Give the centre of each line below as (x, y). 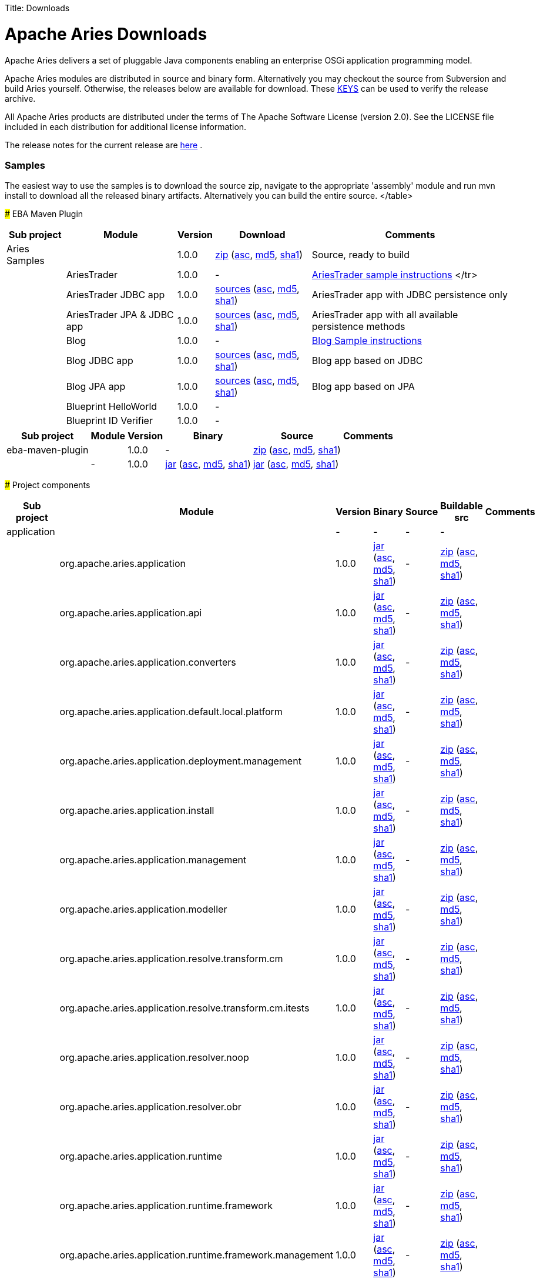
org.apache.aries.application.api (131, 613)
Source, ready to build (361, 255)
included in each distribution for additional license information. (126, 126)
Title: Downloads (37, 8)
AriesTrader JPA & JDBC (120, 315)
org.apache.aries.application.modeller (143, 909)
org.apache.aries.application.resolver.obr (150, 1107)
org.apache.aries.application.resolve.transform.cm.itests (185, 1008)
